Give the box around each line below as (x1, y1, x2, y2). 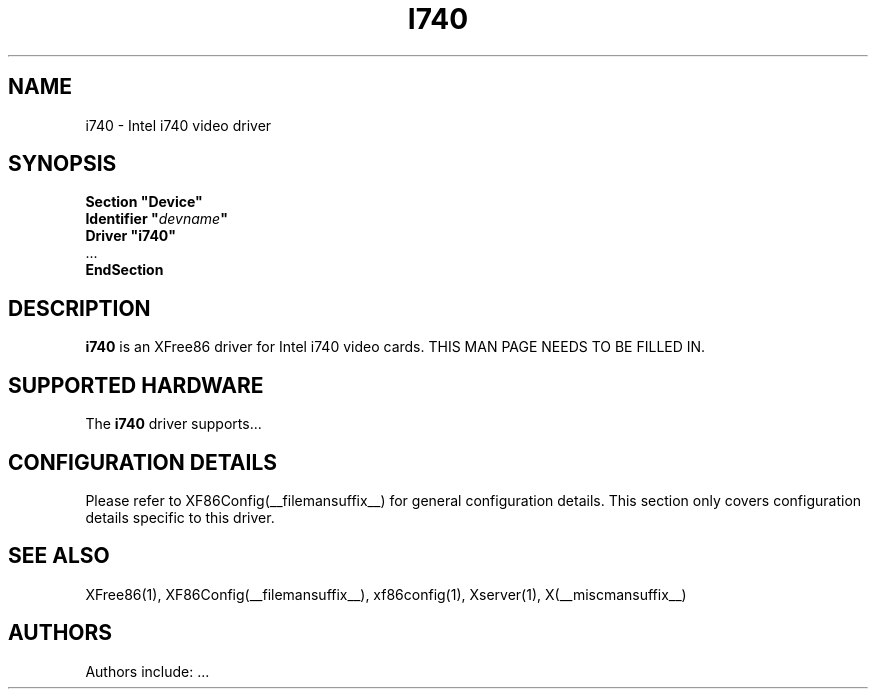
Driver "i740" (85, 227, 177, 245)
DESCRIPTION (8, 295, 151, 321)
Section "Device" (85, 193, 203, 211)
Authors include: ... (85, 662, 210, 680)
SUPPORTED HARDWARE (8, 372, 264, 398)
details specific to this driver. (85, 508, 275, 526)
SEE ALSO (8, 543, 110, 569)
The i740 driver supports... (85, 415, 262, 433)
